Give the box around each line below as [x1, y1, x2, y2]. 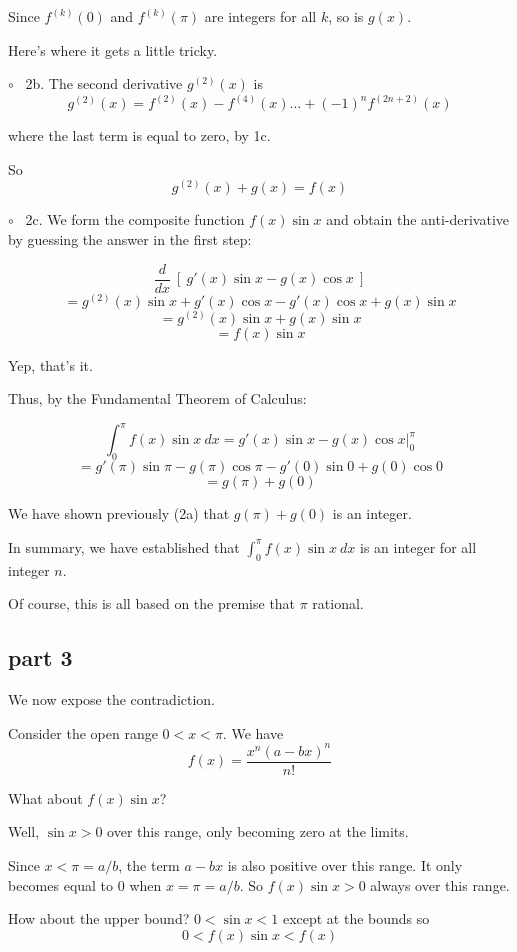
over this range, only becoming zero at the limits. [107, 821, 409, 842]
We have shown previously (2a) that [8, 503, 230, 524]
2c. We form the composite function [25, 209, 245, 230]
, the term [118, 854, 180, 875]
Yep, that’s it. [8, 354, 93, 375]
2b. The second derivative [25, 73, 183, 94]
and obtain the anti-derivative [326, 209, 510, 230]
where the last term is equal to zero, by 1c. [8, 125, 271, 146]
